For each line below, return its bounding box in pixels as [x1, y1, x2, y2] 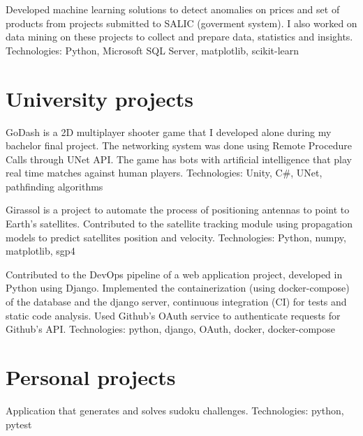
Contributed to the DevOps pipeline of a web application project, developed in [6, 266, 343, 281]
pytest [6, 416, 32, 431]
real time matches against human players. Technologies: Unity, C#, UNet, [6, 165, 323, 180]
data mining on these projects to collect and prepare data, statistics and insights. [6, 29, 353, 44]
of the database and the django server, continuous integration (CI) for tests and [6, 294, 347, 309]
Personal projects [6, 363, 176, 391]
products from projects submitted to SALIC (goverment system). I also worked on [6, 15, 357, 30]
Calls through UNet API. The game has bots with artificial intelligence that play [6, 151, 352, 166]
